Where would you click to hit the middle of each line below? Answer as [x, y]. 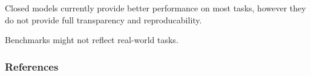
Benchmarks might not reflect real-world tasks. [92, 40]
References [32, 66]
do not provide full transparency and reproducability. [103, 19]
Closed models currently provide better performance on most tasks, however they [155, 8]
